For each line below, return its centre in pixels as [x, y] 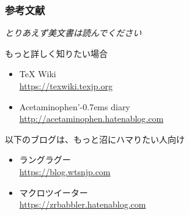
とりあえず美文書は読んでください [73, 33]
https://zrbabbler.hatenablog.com [83, 204]
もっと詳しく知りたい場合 [56, 53]
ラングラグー [45, 160]
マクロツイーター [54, 192]
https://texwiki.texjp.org [66, 86]
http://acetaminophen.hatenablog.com [91, 119]
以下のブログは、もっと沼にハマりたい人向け [95, 139]
